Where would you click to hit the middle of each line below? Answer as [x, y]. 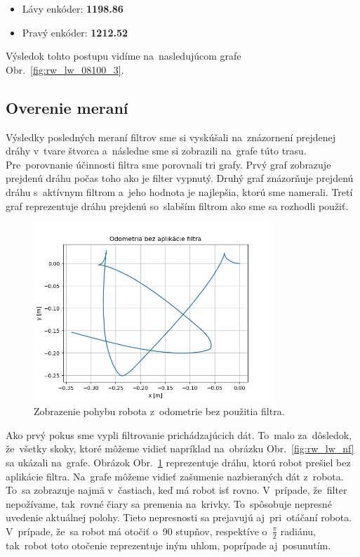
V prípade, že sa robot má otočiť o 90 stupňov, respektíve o [136, 531]
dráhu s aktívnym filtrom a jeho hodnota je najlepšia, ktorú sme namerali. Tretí [179, 191]
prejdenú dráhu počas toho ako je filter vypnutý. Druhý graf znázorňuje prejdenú [180, 178]
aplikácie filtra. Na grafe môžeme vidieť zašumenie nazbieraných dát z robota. [175, 476]
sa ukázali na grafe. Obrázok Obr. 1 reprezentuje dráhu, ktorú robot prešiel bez [178, 462]
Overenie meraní [67, 107]
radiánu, [298, 531]
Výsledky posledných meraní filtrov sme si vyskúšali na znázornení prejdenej [171, 137]
